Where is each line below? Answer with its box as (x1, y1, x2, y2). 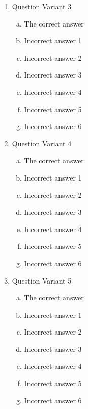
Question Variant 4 (12, 138, 72, 148)
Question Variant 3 (12, 1, 72, 11)
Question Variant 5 (12, 275, 72, 286)
